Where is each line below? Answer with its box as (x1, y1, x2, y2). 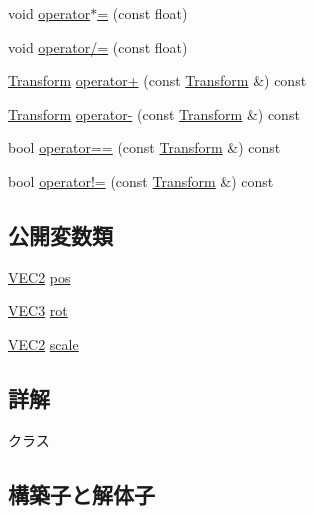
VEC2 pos (8, 266, 71, 287)
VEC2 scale (8, 333, 79, 354)
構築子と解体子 (8, 478, 155, 509)
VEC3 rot (8, 300, 68, 321)
